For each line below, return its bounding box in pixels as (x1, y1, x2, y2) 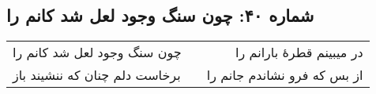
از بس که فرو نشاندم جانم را (206, 66, 363, 85)
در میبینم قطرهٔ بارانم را (235, 43, 363, 62)
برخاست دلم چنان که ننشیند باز (13, 66, 181, 85)
